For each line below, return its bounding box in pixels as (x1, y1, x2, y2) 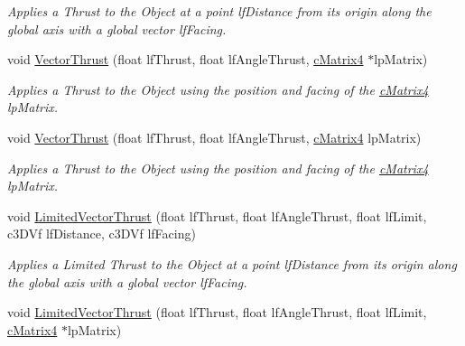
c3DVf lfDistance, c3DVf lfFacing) (7, 224, 196, 243)
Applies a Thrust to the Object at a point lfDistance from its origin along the (7, 2, 432, 20)
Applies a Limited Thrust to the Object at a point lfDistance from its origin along (7, 254, 457, 273)
